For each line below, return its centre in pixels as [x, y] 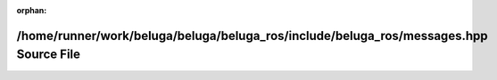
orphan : [32, 10]
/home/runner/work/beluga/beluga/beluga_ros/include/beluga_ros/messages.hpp [252, 36]
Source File [48, 55]
